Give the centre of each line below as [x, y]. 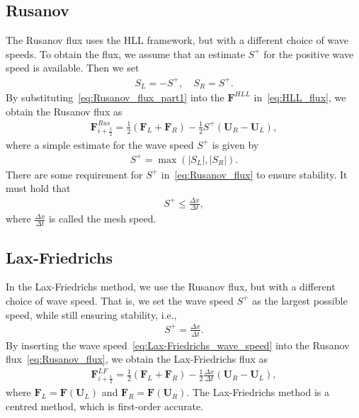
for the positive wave [309, 53]
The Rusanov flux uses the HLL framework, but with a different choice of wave [177, 40]
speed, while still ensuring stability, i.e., [91, 314]
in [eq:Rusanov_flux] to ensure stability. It [254, 174]
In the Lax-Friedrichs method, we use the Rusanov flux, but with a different [171, 287]
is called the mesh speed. [102, 219]
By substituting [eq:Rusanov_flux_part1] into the [115, 97]
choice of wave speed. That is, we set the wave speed [120, 300]
